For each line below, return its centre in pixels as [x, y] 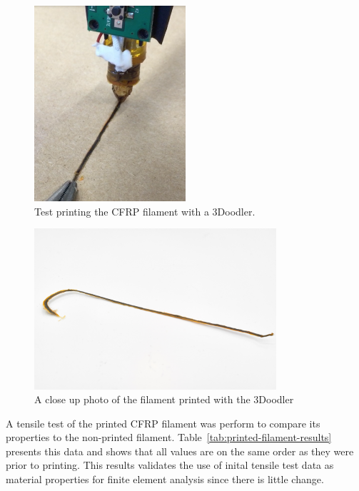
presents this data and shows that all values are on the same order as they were [180, 451]
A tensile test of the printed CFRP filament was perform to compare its [163, 423]
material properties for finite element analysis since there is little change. [165, 479]
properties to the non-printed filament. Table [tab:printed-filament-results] [169, 437]
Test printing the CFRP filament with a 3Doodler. [145, 211]
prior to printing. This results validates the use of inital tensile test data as [170, 465]
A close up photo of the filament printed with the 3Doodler [164, 399]
